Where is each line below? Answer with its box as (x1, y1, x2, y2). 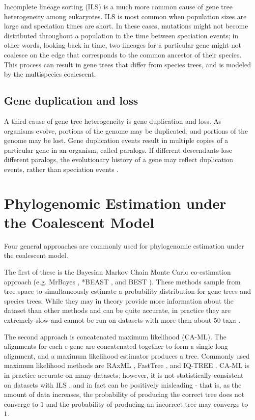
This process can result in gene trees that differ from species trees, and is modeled (4, 59, 251, 69)
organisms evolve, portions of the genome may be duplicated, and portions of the (4, 125, 248, 136)
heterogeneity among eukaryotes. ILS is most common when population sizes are (4, 11, 247, 21)
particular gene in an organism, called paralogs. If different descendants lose (4, 144, 232, 155)
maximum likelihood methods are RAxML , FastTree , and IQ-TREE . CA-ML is (4, 360, 250, 370)
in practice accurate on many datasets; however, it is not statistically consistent (4, 369, 244, 380)
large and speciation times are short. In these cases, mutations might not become (4, 21, 248, 31)
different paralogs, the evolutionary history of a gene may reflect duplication (4, 154, 233, 165)
